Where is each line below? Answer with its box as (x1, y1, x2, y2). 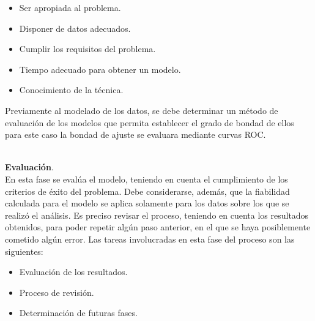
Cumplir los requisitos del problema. (19, 42, 156, 55)
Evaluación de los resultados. (19, 265, 128, 278)
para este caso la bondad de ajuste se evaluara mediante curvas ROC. (5, 128, 266, 141)
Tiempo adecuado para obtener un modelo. (19, 62, 181, 75)
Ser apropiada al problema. (19, 1, 121, 13)
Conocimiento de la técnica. (19, 83, 124, 96)
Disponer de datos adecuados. (19, 21, 131, 34)
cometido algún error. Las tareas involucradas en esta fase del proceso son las (5, 232, 295, 245)
